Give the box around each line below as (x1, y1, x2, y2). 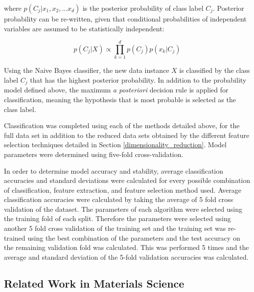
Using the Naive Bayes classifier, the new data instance (4, 65, 169, 75)
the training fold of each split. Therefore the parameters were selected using (4, 213, 231, 224)
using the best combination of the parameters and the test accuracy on (27, 232, 240, 243)
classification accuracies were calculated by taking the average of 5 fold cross (4, 194, 233, 204)
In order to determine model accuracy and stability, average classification (4, 165, 224, 176)
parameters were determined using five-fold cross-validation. (4, 149, 184, 159)
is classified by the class (179, 65, 250, 75)
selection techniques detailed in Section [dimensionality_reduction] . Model (4, 139, 227, 150)
